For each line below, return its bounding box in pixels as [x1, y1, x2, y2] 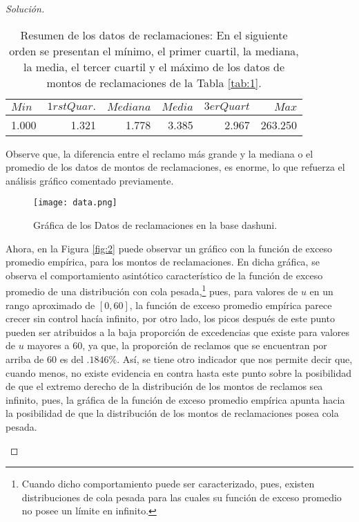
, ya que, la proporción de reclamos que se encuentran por [82, 338, 327, 353]
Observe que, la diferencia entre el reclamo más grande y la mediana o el [6, 146, 313, 160]
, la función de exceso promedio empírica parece [129, 297, 332, 312]
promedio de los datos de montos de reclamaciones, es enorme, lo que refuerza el [6, 160, 345, 174]
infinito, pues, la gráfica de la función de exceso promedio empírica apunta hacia [6, 392, 345, 407]
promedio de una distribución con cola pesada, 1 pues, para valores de [6, 282, 298, 299]
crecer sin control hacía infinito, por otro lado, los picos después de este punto [6, 311, 336, 326]
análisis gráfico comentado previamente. [6, 173, 174, 187]
